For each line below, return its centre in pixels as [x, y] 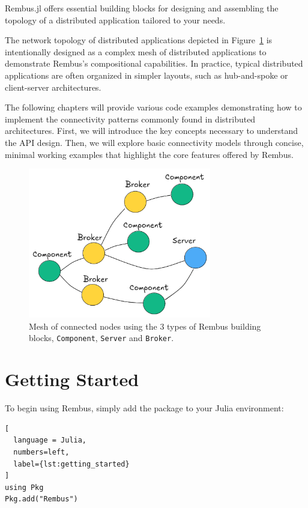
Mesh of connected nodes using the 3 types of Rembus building [145, 326]
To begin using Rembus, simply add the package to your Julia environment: [144, 408]
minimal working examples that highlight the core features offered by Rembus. [149, 154]
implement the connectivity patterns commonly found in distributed [130, 119]
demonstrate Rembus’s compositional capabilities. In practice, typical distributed [154, 63]
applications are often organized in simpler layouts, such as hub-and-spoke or [146, 75]
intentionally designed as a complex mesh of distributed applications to [136, 51]
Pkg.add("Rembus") [41, 499]
